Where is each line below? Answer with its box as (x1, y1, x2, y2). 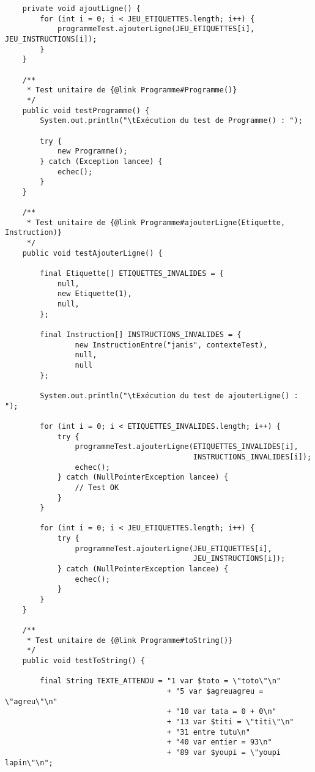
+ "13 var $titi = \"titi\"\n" (166, 717, 294, 726)
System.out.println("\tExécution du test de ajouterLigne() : (40, 391, 298, 400)
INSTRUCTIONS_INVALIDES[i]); (193, 452, 312, 461)
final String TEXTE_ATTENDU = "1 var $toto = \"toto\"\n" (40, 677, 281, 686)
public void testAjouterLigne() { (22, 248, 163, 258)
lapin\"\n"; (5, 758, 53, 767)
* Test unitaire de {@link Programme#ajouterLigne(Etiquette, (26, 218, 286, 227)
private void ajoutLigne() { (22, 4, 141, 13)
